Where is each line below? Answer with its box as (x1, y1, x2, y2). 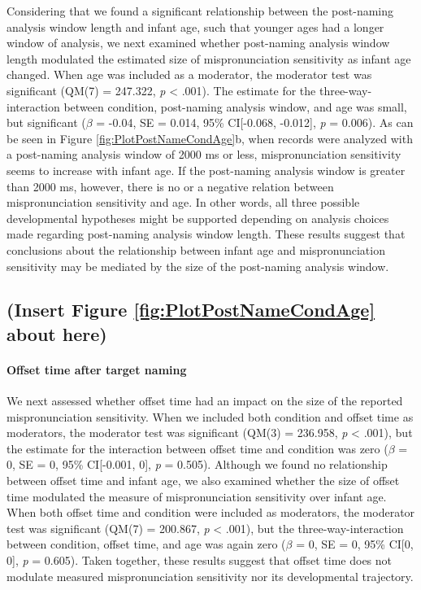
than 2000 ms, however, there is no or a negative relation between (7, 177, 334, 194)
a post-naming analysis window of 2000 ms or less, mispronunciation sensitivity (7, 146, 401, 163)
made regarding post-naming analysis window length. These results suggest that (7, 225, 406, 243)
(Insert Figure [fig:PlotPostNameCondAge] (7, 297, 375, 322)
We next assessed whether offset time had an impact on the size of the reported (7, 392, 403, 409)
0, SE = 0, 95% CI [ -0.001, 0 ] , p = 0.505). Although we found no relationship (7, 456, 388, 473)
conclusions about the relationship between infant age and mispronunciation (7, 241, 385, 258)
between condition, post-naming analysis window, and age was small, (63, 98, 407, 115)
